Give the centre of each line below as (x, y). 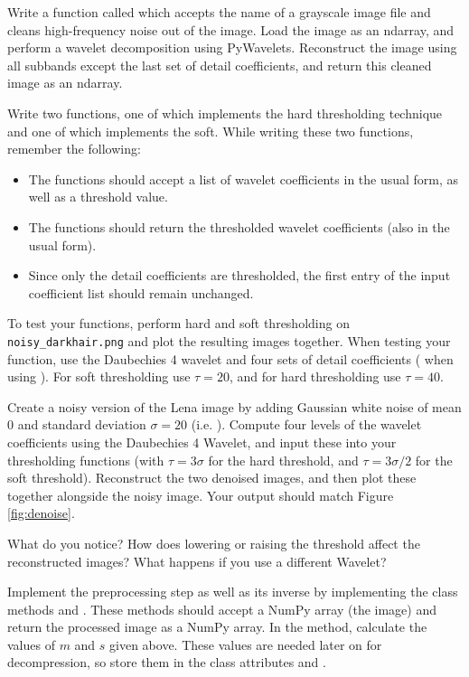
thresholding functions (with (86, 460)
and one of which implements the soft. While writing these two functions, (211, 131)
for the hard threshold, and (283, 460)
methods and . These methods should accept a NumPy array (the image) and (222, 609)
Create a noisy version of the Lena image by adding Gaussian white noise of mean (234, 406)
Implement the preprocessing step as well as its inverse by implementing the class (233, 592)
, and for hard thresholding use (315, 376)
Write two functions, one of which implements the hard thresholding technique (225, 113)
